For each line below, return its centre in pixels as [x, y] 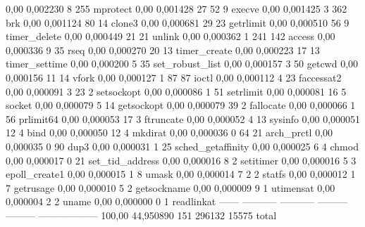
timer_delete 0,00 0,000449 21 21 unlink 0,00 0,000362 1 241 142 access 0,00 [171, 36]
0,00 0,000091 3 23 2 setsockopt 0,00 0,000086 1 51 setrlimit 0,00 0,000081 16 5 [176, 91]
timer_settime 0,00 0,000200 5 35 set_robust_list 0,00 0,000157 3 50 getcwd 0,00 [182, 64]
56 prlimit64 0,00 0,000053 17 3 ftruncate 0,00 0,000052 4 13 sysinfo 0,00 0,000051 [183, 118]
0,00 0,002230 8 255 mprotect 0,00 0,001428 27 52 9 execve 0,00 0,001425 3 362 [177, 8]
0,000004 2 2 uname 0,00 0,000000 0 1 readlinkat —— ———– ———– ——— [177, 201]
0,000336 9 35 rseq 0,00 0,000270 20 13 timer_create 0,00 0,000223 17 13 [163, 50]
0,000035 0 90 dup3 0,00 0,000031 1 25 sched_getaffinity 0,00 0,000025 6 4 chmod [182, 146]
